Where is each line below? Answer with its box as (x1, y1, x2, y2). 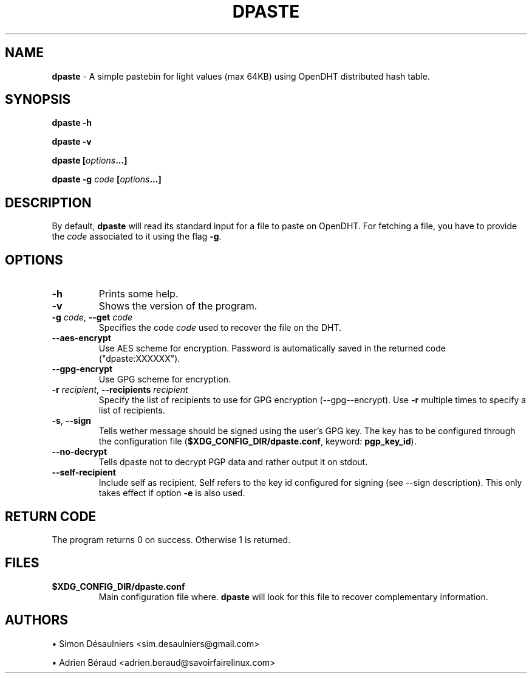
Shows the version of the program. (98, 300, 257, 313)
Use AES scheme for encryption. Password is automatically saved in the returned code (98, 343, 446, 354)
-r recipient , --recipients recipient (52, 384, 188, 395)
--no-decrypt (52, 446, 107, 457)
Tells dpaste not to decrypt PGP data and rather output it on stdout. (98, 457, 368, 468)
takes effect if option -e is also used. (98, 488, 245, 499)
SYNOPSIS (5, 92, 71, 108)
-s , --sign (52, 415, 92, 426)
